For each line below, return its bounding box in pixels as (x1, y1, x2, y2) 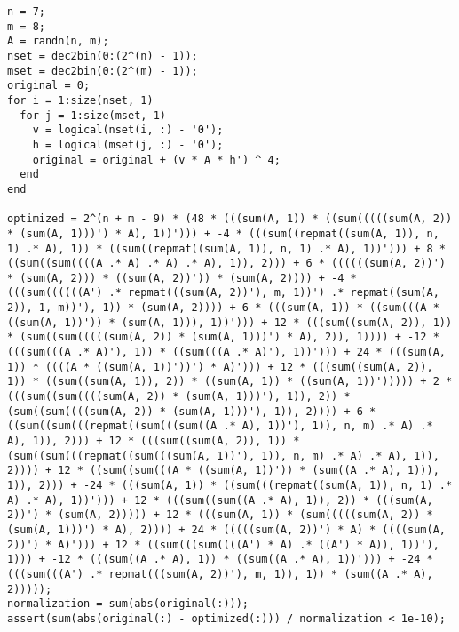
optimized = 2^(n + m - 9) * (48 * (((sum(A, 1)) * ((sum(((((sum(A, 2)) (7, 212, 453, 226)
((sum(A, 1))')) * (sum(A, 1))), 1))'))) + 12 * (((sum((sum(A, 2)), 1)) (7, 316, 453, 329)
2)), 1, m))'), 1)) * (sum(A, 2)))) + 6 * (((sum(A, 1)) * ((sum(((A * (7, 301, 439, 315)
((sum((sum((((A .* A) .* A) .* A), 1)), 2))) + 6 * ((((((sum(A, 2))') (7, 257, 446, 270)
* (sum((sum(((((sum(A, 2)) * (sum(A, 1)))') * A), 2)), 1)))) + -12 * (7, 331, 439, 344)
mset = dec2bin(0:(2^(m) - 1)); (7, 64, 198, 77)
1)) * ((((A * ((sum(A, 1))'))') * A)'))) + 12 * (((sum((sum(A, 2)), (7, 360, 433, 373)
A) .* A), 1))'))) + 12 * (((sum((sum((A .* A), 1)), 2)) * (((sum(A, (7, 493, 433, 507)
